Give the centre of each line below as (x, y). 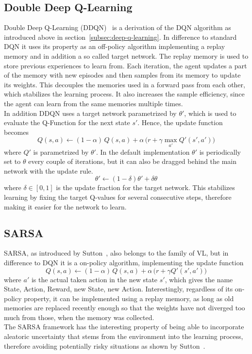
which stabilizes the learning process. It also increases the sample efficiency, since (124, 94)
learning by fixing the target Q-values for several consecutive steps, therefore (118, 197)
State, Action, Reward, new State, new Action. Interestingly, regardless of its (118, 289)
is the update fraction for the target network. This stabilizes (145, 187)
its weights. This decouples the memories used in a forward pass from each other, (125, 84)
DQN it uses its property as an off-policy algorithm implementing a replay (115, 46)
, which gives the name (199, 279)
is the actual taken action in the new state (94, 279)
